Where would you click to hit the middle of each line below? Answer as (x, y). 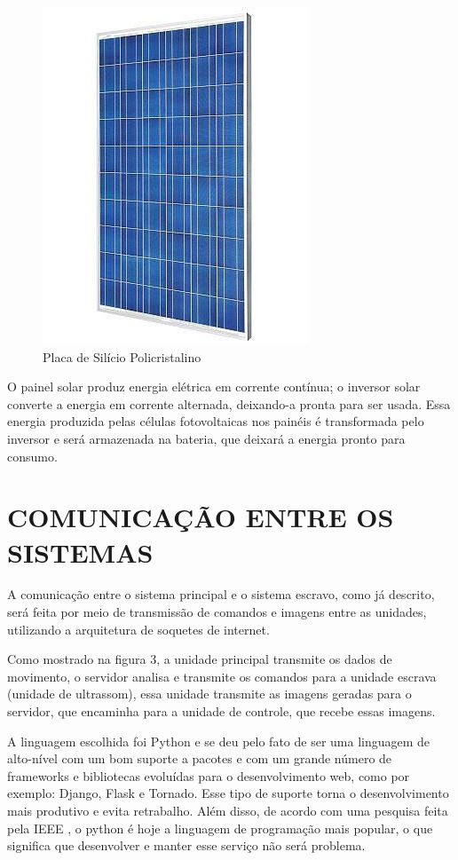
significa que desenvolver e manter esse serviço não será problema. (186, 845)
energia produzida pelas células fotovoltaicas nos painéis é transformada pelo (216, 421)
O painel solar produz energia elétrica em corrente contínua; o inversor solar (214, 387)
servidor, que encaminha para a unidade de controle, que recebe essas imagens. (221, 711)
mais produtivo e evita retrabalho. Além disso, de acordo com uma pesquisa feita (228, 810)
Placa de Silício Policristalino (122, 356)
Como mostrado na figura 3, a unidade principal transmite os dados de (200, 659)
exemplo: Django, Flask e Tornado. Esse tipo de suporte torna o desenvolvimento (228, 793)
